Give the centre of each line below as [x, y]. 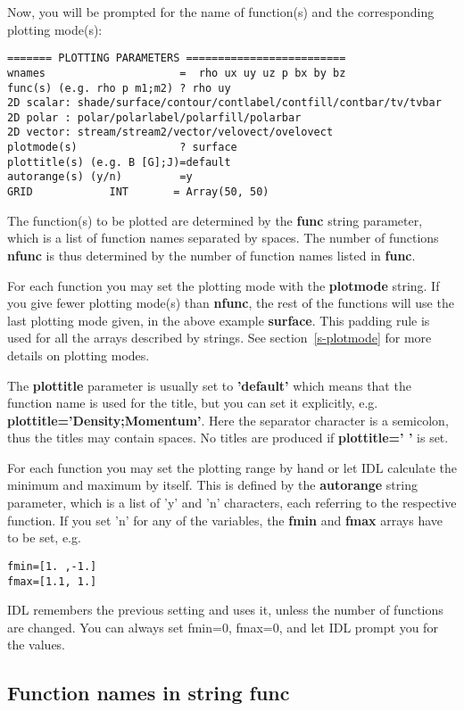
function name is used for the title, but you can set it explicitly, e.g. [193, 403]
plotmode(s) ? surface [122, 148]
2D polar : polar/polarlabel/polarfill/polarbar [154, 117]
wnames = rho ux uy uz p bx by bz [177, 73]
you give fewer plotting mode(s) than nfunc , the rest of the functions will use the [231, 303]
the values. [37, 645]
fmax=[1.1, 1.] [52, 581]
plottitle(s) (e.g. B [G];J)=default [119, 162]
